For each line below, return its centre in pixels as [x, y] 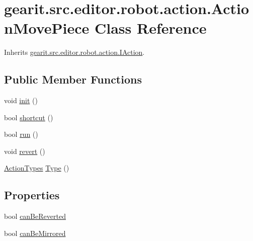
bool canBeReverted [35, 216]
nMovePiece [47, 28]
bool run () [21, 134]
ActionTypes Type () [37, 168]
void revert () [25, 151]
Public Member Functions [73, 79]
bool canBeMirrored [35, 233]
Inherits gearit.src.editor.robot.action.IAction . [74, 52]
